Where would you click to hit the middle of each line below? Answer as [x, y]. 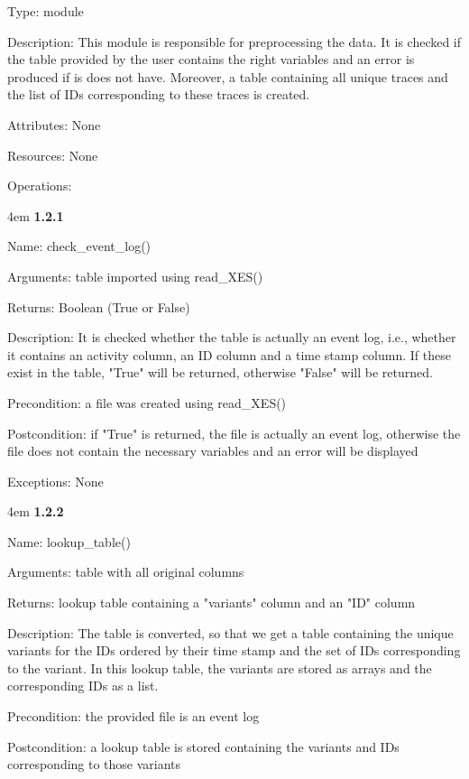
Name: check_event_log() [79, 246]
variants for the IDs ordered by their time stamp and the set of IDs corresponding [234, 650]
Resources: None [53, 155]
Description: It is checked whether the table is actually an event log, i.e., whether [232, 337]
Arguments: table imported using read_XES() [135, 276]
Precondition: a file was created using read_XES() [147, 402]
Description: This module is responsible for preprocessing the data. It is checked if [234, 41]
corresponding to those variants [94, 764]
